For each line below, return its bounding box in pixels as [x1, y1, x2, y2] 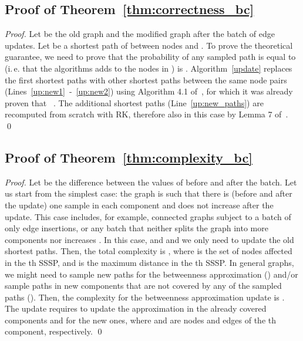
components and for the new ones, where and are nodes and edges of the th [5, 313, 277, 326]
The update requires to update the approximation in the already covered [5, 302, 267, 315]
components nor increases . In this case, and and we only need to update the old [5, 233, 294, 245]
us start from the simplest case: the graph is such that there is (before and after [5, 187, 292, 200]
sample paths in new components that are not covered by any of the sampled [5, 279, 282, 292]
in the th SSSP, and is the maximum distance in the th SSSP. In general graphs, [5, 256, 294, 268]
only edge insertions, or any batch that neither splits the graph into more [5, 222, 268, 234]
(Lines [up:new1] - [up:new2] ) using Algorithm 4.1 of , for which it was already [5, 85, 293, 97]
